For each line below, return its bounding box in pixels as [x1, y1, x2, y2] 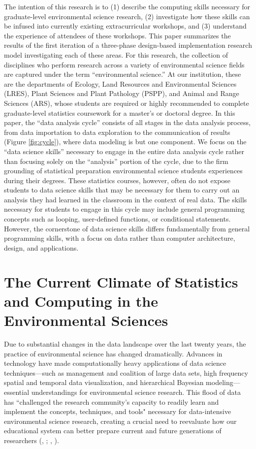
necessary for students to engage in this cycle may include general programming [4, 204, 245, 214]
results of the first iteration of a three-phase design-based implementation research [4, 40, 252, 50]
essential [4, 386, 30, 397]
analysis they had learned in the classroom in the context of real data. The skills [4, 194, 247, 204]
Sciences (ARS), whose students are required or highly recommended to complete [4, 97, 249, 108]
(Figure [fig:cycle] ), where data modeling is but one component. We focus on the [4, 136, 247, 147]
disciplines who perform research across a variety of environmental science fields [4, 59, 245, 69]
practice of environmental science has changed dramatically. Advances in [4, 348, 223, 358]
